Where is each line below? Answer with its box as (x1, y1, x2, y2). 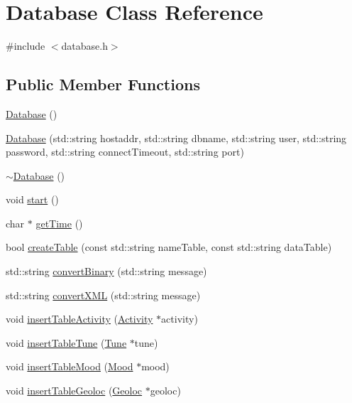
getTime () (35, 215, 83, 230)
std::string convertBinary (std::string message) (6, 264, 207, 279)
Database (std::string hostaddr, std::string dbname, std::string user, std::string (6, 130, 347, 145)
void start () (6, 192, 59, 207)
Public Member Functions (6, 73, 200, 95)
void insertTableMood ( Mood (6, 359, 133, 374)
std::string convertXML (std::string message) (6, 287, 201, 302)
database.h (61, 38, 108, 53)
